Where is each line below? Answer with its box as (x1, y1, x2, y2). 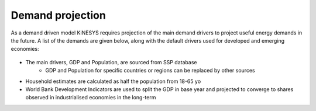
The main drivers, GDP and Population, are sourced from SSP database (25, 58, 197, 65)
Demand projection (11, 9, 107, 22)
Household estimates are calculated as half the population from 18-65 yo (25, 78, 201, 85)
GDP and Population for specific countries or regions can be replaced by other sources (45, 67, 255, 74)
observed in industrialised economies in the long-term (25, 94, 156, 101)
